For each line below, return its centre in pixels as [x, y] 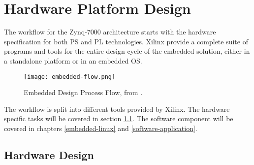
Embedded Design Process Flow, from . [83, 92]
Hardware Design [49, 154]
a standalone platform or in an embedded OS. [73, 60]
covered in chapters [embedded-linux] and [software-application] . [101, 128]
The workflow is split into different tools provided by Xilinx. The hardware [117, 109]
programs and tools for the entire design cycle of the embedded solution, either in [127, 51]
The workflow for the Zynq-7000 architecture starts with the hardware [110, 32]
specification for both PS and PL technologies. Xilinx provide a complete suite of [126, 41]
